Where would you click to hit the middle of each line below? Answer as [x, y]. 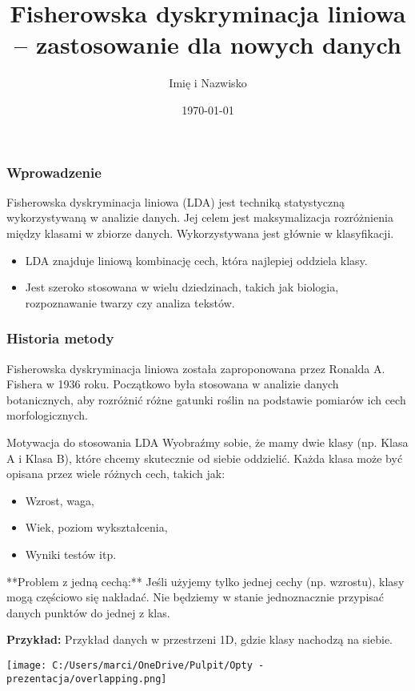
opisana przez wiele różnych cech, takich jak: [116, 474]
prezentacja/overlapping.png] [87, 679]
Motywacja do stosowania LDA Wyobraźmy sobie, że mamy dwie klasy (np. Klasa [207, 442]
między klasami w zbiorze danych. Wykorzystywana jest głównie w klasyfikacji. [200, 233]
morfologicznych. [47, 415]
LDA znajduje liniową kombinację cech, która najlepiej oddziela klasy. [196, 260]
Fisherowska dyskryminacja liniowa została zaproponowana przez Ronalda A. [196, 368]
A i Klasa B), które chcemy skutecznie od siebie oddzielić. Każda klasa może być [205, 458]
